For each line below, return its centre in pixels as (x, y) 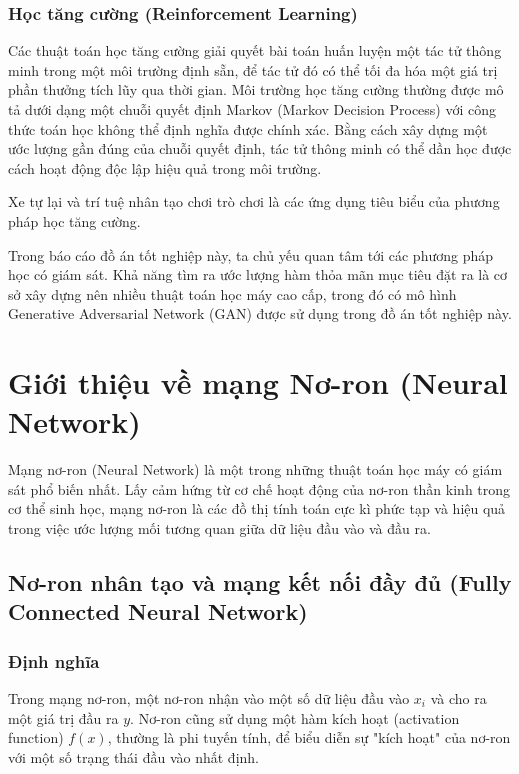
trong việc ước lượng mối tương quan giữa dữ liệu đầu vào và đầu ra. (219, 528)
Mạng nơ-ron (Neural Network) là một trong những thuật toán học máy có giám (255, 469)
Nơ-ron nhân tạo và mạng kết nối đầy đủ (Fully (260, 582)
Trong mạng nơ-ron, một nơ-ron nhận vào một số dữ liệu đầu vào (209, 698)
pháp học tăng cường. (74, 220)
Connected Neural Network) (158, 611)
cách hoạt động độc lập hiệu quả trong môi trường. (165, 167)
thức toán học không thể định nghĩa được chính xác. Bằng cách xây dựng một (248, 128)
